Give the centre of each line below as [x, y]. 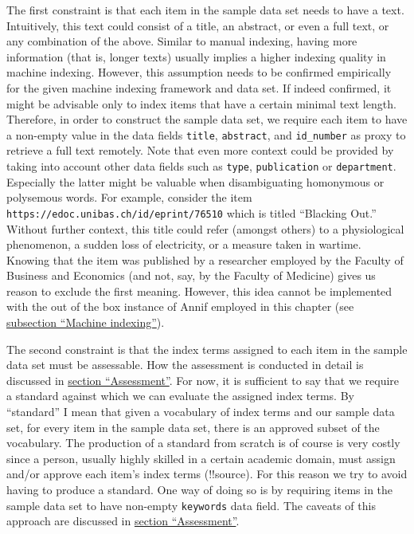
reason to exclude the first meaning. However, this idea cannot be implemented [199, 291]
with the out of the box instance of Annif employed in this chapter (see [180, 306]
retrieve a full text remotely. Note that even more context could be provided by [200, 150]
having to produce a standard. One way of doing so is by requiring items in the [200, 489]
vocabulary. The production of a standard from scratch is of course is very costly [203, 443]
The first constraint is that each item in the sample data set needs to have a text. [205, 10]
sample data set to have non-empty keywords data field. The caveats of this [191, 505]
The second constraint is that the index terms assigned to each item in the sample [207, 349]
